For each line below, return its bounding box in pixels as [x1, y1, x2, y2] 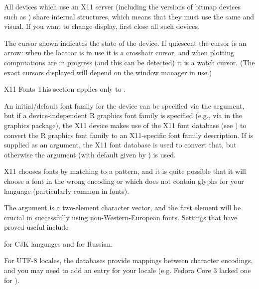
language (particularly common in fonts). [4, 185, 129, 196]
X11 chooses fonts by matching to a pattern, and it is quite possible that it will [4, 166, 246, 176]
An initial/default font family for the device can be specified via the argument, [4, 100, 245, 111]
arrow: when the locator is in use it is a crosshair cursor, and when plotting [4, 47, 234, 58]
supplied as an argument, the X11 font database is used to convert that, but [4, 140, 237, 150]
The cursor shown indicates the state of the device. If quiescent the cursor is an [4, 37, 247, 48]
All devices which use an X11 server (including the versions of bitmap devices [4, 1, 241, 11]
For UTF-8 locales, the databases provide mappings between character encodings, [4, 255, 253, 266]
